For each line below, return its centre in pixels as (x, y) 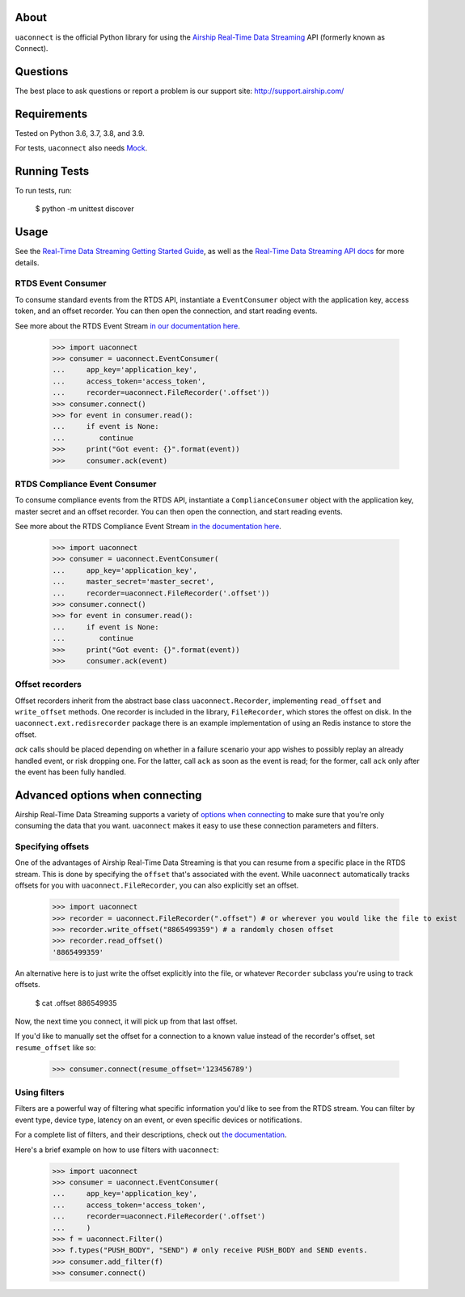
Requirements (51, 114)
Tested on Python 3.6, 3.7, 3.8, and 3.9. (80, 133)
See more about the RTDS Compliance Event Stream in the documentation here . (148, 527)
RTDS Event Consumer (61, 283)
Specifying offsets (52, 847)
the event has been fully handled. (71, 772)
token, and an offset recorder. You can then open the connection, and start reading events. (166, 311)
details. (27, 262)
